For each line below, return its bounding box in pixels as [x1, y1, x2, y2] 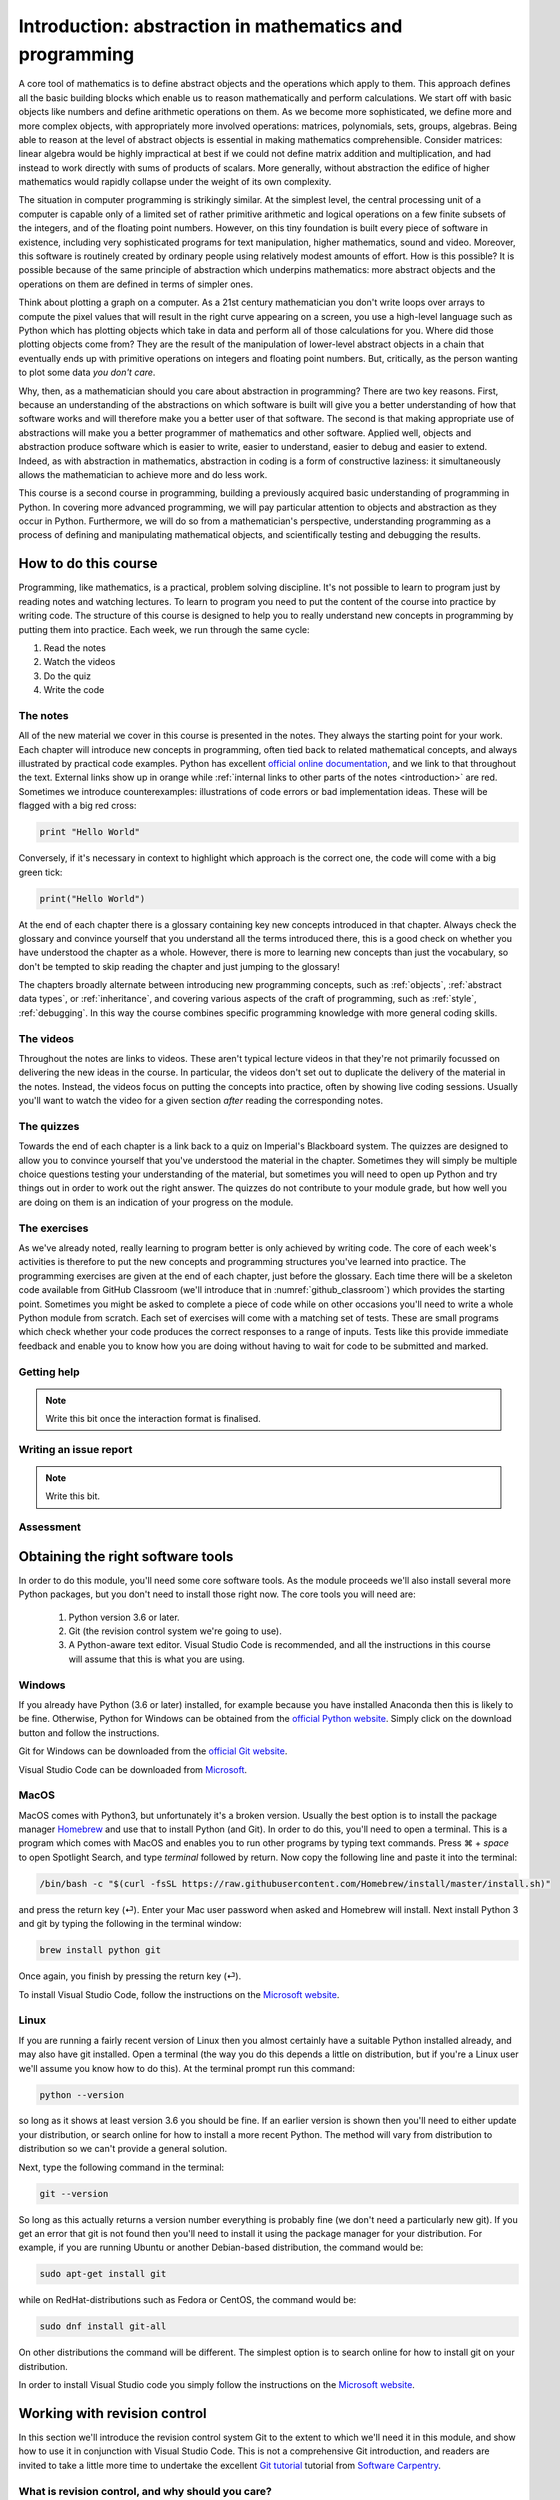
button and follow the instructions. [18, 1726, 160, 1739]
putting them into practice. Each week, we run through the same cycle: [18, 623, 310, 635]
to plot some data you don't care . [18, 366, 156, 379]
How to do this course [18, 555, 158, 572]
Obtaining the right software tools [18, 1548, 234, 1565]
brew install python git [39, 1945, 162, 1956]
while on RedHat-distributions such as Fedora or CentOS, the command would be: [18, 2294, 357, 2306]
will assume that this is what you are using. [68, 1653, 245, 1665]
